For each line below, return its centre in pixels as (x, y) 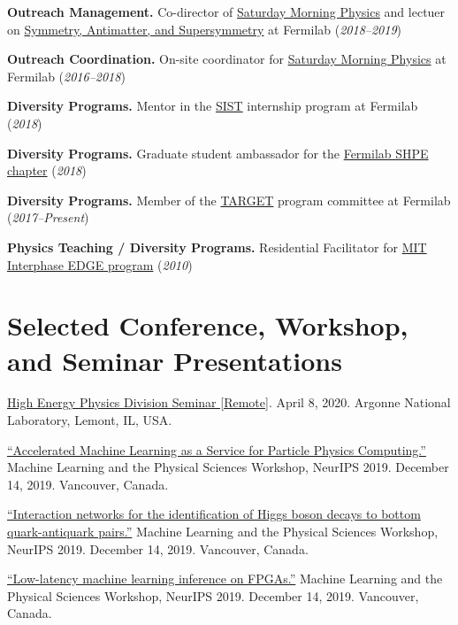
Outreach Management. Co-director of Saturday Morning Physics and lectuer (226, 12)
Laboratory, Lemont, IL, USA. (90, 420)
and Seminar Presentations (175, 360)
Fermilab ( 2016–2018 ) (66, 76)
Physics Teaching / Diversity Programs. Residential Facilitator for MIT (217, 247)
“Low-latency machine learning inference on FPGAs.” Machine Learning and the (225, 579)
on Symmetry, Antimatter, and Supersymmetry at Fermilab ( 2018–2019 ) (205, 29)
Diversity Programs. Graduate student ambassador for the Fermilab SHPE (218, 153)
